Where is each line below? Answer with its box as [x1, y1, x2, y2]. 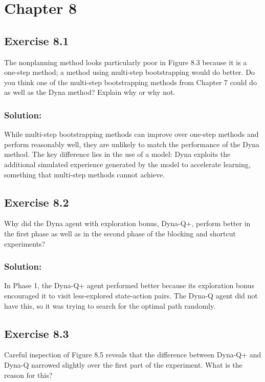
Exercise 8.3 [4, 325, 69, 341]
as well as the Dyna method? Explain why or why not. [4, 87, 175, 97]
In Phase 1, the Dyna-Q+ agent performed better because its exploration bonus [4, 280, 254, 291]
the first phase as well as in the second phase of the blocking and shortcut [4, 228, 236, 238]
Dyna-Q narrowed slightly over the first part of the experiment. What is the [4, 359, 242, 370]
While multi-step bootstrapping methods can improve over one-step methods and [4, 129, 259, 139]
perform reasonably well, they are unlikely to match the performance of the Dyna [4, 138, 260, 149]
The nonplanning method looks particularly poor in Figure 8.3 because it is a [4, 56, 247, 67]
